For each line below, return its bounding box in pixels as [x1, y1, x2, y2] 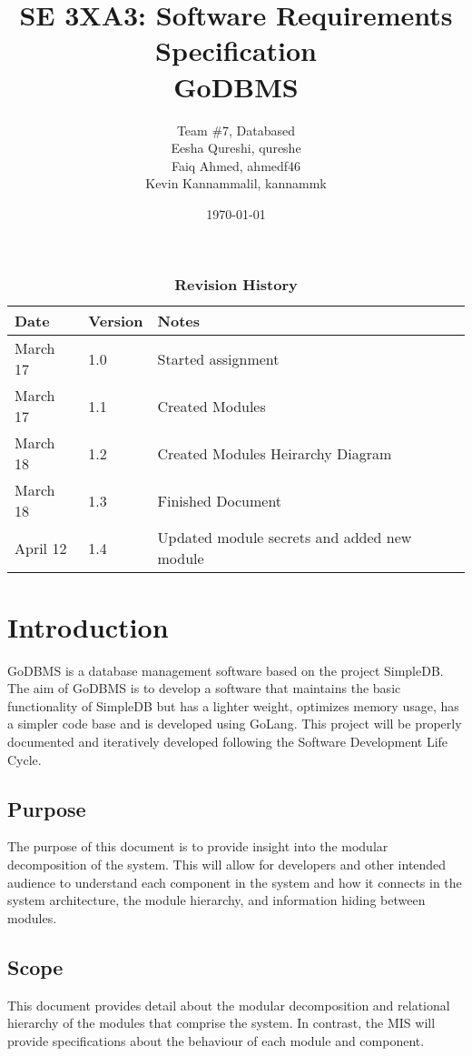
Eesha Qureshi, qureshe [171, 138, 301, 157]
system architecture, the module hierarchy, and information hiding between [7, 890, 426, 910]
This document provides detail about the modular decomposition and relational [7, 995, 450, 1014]
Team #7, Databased [176, 120, 296, 139]
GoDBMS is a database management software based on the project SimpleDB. [7, 660, 444, 679]
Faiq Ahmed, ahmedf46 [171, 156, 301, 175]
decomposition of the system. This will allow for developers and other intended [7, 854, 447, 873]
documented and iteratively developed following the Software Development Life [7, 731, 448, 750]
